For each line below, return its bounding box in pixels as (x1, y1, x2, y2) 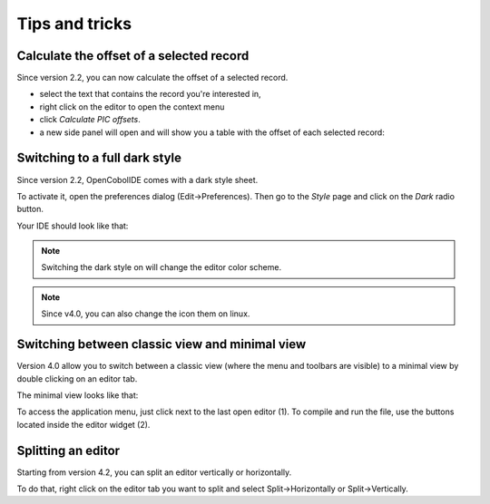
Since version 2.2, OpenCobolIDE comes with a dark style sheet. (16, 174, 259, 185)
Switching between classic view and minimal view (16, 336, 307, 353)
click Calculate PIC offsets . (39, 114, 141, 125)
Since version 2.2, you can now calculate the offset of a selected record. (16, 73, 289, 83)
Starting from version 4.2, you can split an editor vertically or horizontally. (16, 467, 292, 478)
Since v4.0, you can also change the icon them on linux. (41, 308, 250, 319)
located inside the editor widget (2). (16, 419, 151, 430)
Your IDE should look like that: (16, 220, 129, 231)
